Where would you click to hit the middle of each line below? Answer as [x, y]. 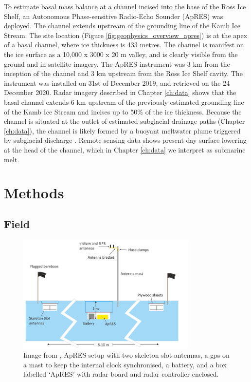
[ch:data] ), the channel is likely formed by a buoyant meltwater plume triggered [122, 130]
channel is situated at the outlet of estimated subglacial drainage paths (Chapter [125, 121]
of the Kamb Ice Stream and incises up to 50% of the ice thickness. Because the [123, 111]
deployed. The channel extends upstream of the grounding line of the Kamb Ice [122, 26]
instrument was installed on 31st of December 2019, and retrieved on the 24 [117, 83]
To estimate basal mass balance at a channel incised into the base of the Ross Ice [125, 6]
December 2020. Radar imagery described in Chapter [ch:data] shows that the [120, 92]
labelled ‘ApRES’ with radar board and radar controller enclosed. [121, 374]
